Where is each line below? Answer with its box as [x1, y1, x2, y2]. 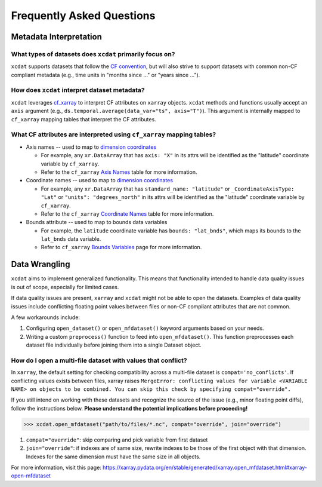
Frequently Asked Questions [11, 9, 156, 22]
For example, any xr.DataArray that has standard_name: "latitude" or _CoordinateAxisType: [41, 185, 295, 192]
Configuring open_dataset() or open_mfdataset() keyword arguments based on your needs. [26, 324, 265, 332]
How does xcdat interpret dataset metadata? [11, 86, 145, 94]
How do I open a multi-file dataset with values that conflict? [11, 356, 187, 365]
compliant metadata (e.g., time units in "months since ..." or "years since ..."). [11, 71, 200, 78]
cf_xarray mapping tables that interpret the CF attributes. [11, 115, 156, 122]
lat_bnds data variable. [41, 235, 101, 243]
